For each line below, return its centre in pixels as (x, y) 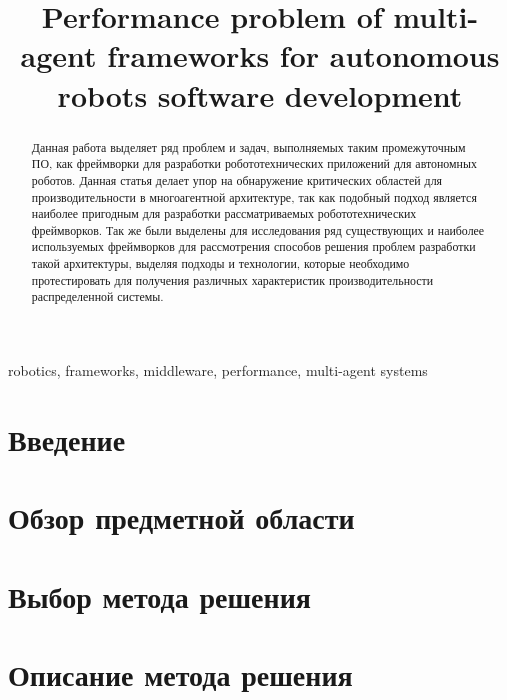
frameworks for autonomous (303, 55)
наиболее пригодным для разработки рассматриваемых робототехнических (224, 213)
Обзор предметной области (181, 517)
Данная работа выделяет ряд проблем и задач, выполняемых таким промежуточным (248, 146)
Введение (67, 438)
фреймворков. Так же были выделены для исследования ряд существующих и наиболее (258, 229)
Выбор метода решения (159, 595)
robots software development (260, 94)
